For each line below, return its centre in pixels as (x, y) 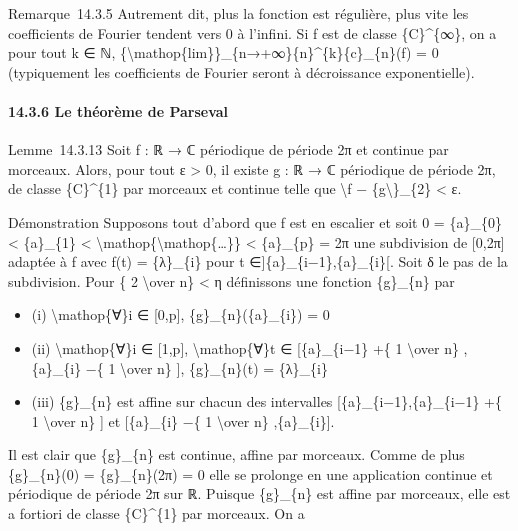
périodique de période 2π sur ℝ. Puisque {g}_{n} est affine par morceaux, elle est (259, 493)
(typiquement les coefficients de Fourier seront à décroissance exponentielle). (241, 71)
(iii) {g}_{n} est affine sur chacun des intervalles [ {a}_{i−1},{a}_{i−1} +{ (266, 401)
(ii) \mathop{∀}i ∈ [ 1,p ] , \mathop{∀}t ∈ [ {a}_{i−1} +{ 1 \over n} (245, 347)
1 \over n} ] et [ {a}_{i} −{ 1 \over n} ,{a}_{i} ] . (183, 420)
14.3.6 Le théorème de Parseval (118, 110)
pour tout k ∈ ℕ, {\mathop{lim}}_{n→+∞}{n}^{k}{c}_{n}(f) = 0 (223, 52)
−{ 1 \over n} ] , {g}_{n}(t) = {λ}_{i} (206, 367)
